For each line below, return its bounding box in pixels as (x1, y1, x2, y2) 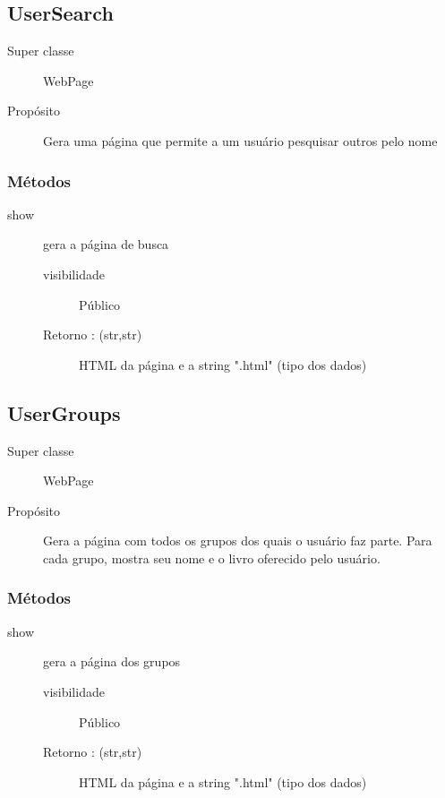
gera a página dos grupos (43, 652, 181, 671)
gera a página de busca (43, 235, 169, 253)
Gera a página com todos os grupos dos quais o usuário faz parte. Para (43, 531, 432, 550)
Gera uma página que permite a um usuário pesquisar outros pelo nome (43, 131, 438, 150)
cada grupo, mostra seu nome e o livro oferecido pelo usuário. (43, 548, 381, 567)
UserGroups (7, 399, 121, 426)
